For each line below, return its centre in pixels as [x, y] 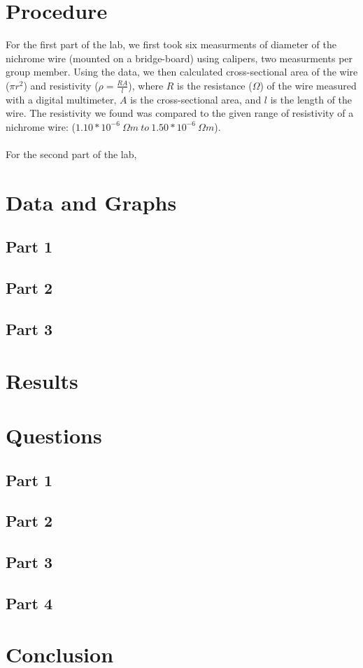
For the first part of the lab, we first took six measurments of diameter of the [171, 44]
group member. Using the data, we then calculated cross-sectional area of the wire [182, 72]
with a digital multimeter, [61, 99]
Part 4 [29, 603]
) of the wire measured [308, 85]
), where [146, 85]
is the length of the [311, 99]
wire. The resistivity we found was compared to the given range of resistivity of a [180, 113]
